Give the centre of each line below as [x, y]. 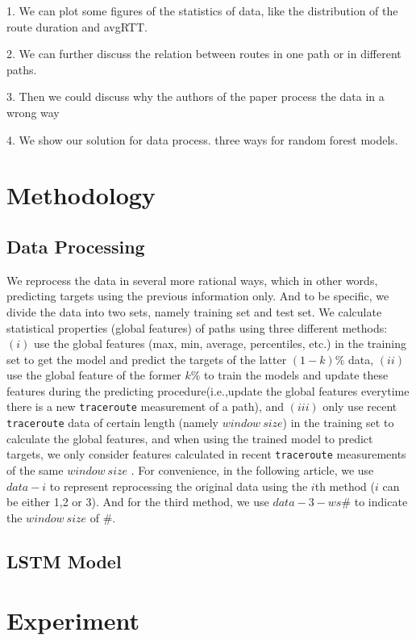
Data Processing [76, 246]
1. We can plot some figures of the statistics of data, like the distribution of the [202, 10]
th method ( [345, 486]
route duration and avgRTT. [77, 26]
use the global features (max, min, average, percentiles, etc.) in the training [220, 344]
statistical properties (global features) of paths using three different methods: [197, 327]
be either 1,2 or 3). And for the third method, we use [138, 502]
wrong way [33, 112]
